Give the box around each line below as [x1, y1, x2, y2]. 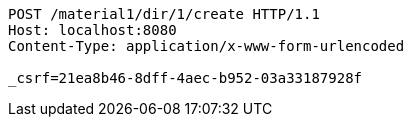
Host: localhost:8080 [8, 22, 177, 38]
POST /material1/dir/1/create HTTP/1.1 [8, 6, 320, 22]
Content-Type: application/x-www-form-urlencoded [8, 38, 405, 54]
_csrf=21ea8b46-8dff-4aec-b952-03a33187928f [8, 70, 363, 86]
